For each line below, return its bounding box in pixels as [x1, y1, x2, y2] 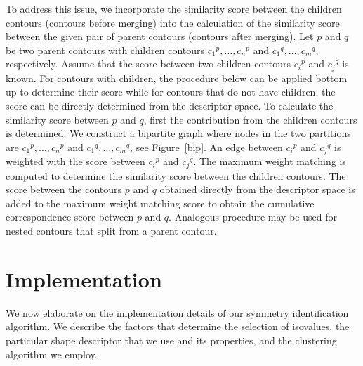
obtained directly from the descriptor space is [159, 182, 355, 197]
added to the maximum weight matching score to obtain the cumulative [6, 195, 315, 210]
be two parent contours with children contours [6, 42, 205, 57]
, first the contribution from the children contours [143, 112, 357, 126]
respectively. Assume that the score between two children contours [6, 56, 291, 71]
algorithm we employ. [6, 346, 98, 361]
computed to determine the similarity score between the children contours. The [6, 168, 346, 183]
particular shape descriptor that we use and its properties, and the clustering [6, 332, 337, 347]
